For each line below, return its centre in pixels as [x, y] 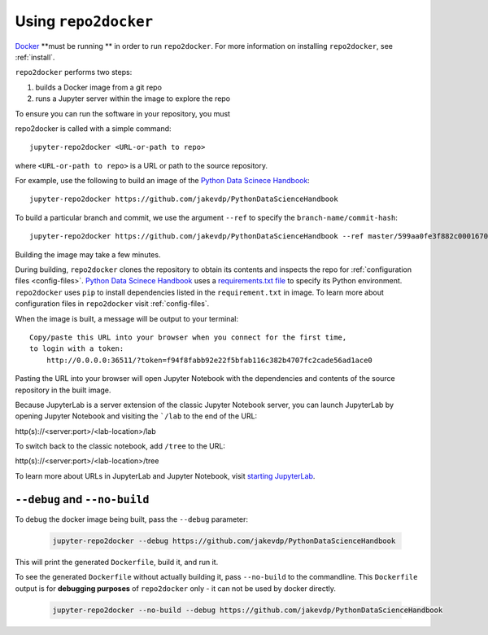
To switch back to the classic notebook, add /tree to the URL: [120, 446]
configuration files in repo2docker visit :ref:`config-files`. [112, 304]
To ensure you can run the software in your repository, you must [123, 113]
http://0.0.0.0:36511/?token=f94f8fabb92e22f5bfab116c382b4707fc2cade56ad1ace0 [209, 360]
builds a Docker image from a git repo [99, 87]
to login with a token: [77, 349]
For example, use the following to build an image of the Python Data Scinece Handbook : [163, 181]
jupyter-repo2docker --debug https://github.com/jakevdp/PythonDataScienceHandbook [224, 541]
